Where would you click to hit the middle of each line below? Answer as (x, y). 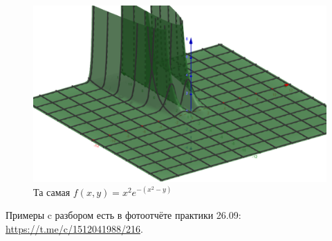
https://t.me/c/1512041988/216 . (74, 228)
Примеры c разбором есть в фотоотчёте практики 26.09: (123, 215)
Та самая (52, 191)
